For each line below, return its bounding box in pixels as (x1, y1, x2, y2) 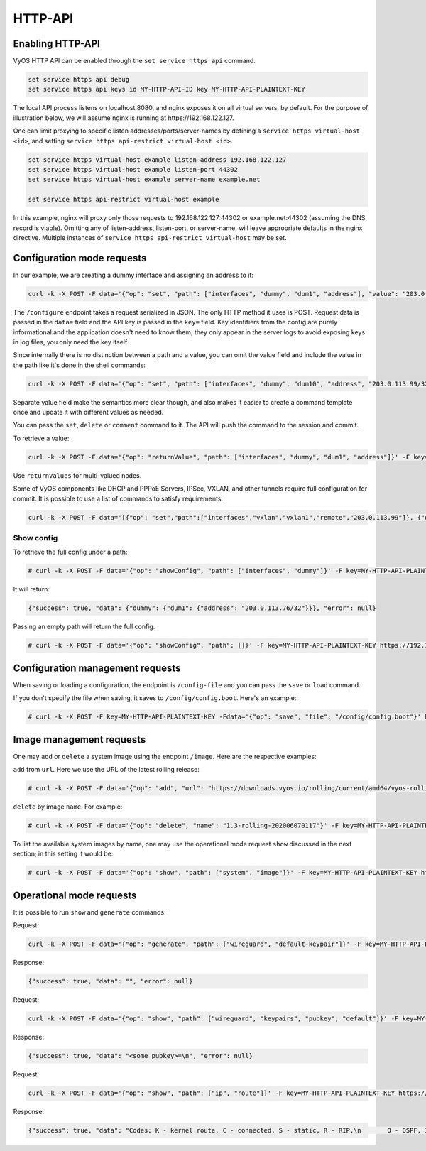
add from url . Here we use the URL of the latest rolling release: (13, 765, 200, 774)
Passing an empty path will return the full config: (13, 622, 155, 631)
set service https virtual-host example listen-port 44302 (28, 165, 238, 173)
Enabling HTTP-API (13, 38, 101, 50)
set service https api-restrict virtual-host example (28, 195, 219, 204)
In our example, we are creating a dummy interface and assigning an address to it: (13, 271, 253, 279)
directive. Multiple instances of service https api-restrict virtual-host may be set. (13, 233, 287, 241)
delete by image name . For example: (13, 802, 123, 811)
